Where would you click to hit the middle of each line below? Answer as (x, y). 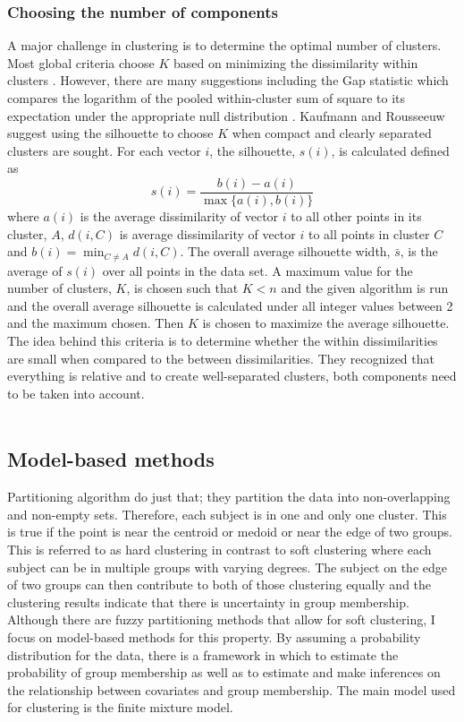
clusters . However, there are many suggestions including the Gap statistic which (228, 80)
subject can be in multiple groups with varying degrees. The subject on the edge (227, 567)
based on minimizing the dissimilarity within (295, 62)
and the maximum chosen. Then (96, 323)
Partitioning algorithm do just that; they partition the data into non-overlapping (229, 497)
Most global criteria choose (81, 62)
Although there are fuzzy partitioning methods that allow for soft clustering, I (221, 619)
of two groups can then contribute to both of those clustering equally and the (219, 584)
